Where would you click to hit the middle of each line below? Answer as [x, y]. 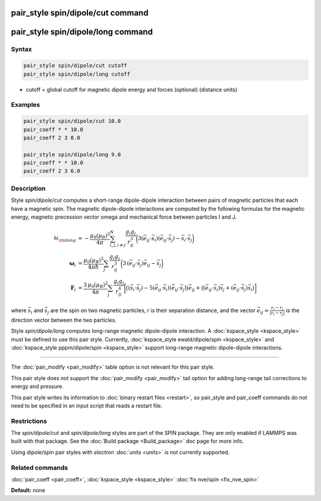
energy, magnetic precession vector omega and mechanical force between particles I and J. [124, 217]
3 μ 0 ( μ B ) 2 [96, 285]
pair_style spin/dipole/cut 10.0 [72, 121]
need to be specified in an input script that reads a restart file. [87, 406]
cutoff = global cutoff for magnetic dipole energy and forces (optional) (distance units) [132, 89]
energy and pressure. [37, 387]
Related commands [40, 468]
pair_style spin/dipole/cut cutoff [75, 66]
